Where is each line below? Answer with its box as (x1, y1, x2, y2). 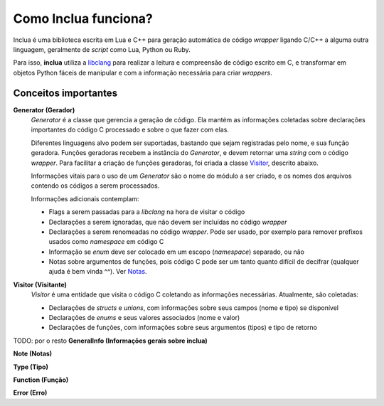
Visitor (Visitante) (13, 280, 68, 289)
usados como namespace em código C (48, 237, 164, 246)
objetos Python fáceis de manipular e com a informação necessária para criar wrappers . (13, 68, 273, 77)
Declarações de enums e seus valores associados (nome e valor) (48, 314, 240, 322)
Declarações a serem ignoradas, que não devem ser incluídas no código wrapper (48, 218, 287, 226)
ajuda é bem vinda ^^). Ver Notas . (48, 267, 147, 276)
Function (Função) (13, 375, 69, 384)
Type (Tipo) (13, 363, 49, 371)
